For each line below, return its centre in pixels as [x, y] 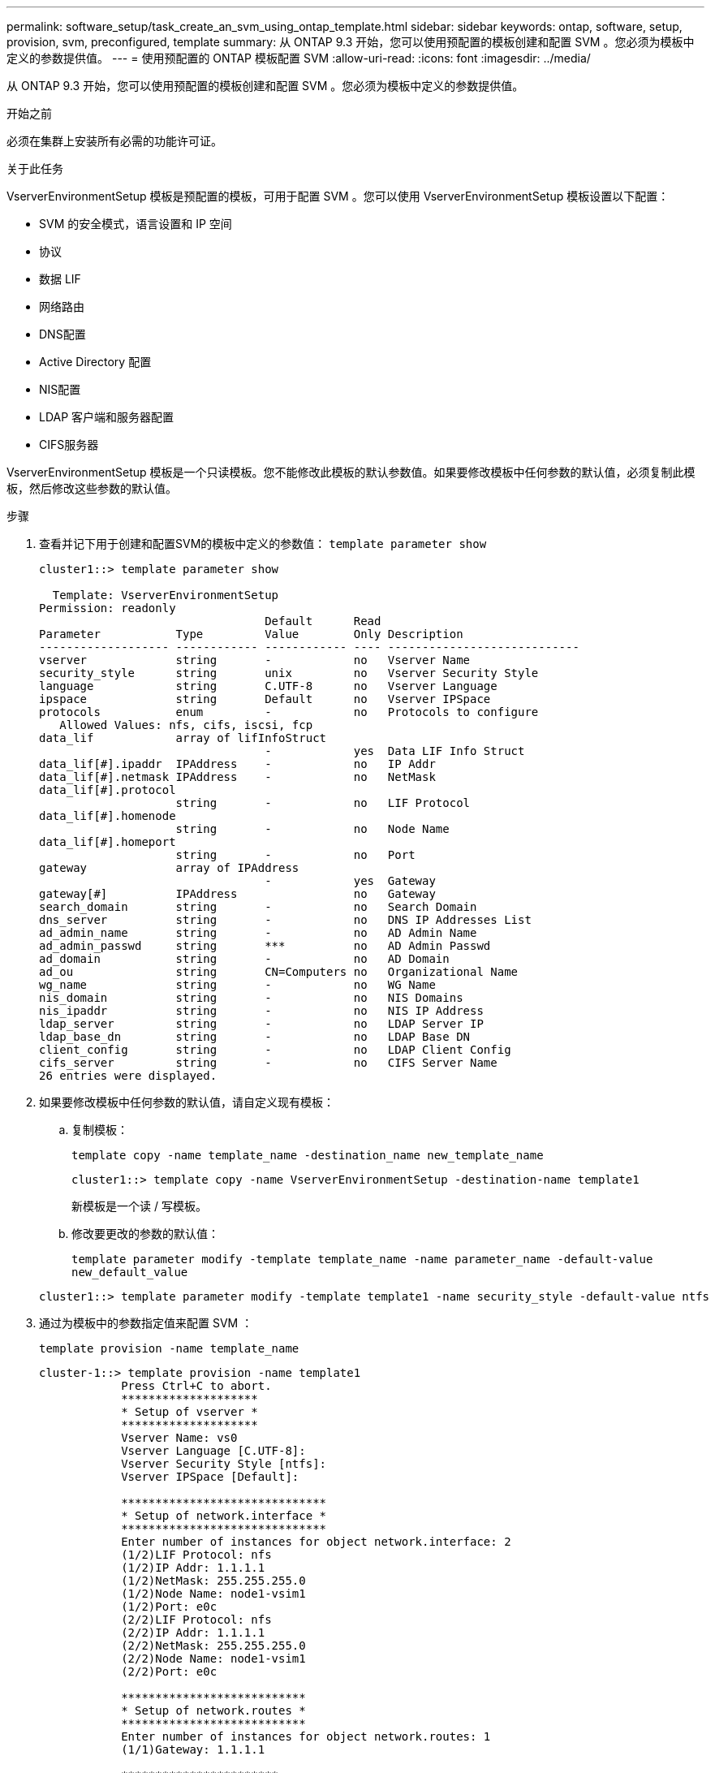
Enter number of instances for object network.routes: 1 [306, 1736]
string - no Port [295, 855]
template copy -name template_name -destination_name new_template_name [308, 1155]
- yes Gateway [350, 881]
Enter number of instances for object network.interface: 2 [316, 1542]
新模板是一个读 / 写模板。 [139, 1206]
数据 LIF [60, 279]
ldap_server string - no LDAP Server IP [261, 1024]
